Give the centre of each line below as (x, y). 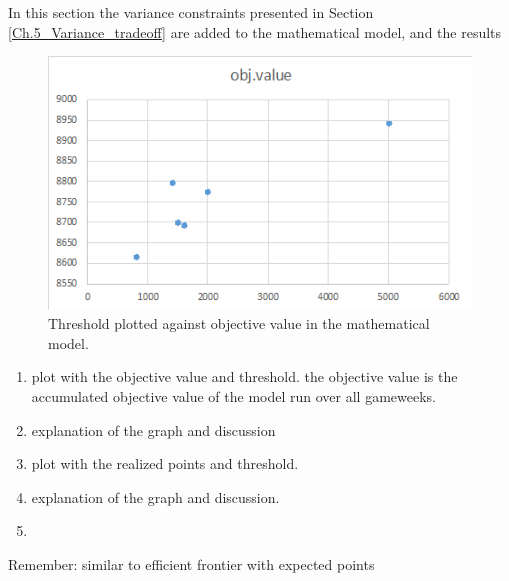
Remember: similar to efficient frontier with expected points (191, 564)
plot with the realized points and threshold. (165, 463)
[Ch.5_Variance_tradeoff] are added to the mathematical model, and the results (255, 31)
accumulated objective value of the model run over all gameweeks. (233, 396)
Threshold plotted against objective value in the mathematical (239, 323)
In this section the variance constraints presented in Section (191, 12)
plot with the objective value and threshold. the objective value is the (244, 376)
